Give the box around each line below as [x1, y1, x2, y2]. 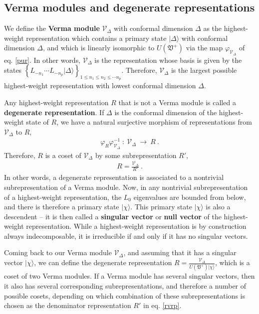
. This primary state [130, 201, 192, 212]
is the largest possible [171, 65, 237, 75]
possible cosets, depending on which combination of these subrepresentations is [4, 290, 245, 301]
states [4, 65, 22, 75]
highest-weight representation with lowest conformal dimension [4, 80, 196, 91]
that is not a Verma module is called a [118, 97, 236, 107]
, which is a [215, 257, 250, 268]
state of [26, 117, 49, 127]
